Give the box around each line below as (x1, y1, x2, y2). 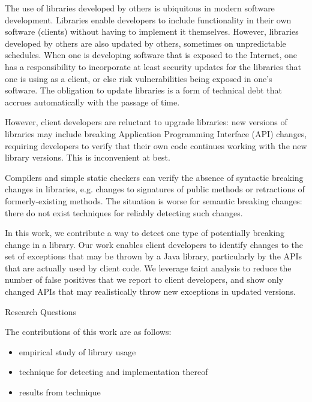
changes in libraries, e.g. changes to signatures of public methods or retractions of (5, 183, 305, 195)
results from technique (19, 386, 101, 398)
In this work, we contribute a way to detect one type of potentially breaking (5, 226, 285, 239)
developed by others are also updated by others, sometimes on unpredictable (5, 37, 286, 49)
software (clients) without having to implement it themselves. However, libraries (5, 25, 299, 38)
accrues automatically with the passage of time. (5, 95, 180, 108)
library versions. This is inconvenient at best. (5, 151, 170, 164)
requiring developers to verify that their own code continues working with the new (5, 139, 307, 152)
